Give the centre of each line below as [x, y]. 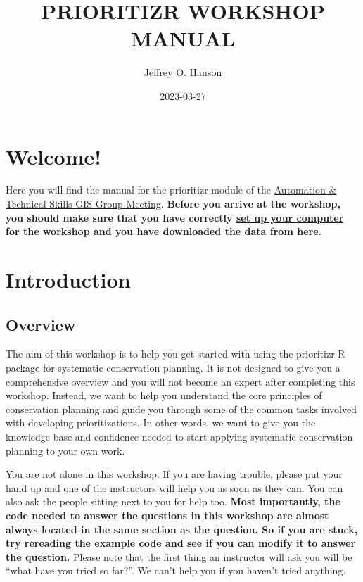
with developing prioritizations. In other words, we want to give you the [161, 423]
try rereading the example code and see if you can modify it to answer [181, 543]
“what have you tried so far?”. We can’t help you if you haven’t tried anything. [176, 570]
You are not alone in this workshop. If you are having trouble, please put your [174, 474]
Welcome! [54, 156]
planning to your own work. [65, 450]
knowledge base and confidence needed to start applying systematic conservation [179, 436]
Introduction [68, 279]
